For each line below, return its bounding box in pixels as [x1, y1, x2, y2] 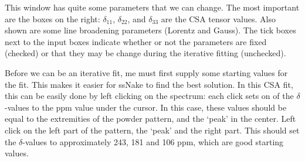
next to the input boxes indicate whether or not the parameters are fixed [5, 35, 267, 47]
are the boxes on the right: [5, 12, 100, 25]
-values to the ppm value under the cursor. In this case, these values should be [5, 101, 287, 113]
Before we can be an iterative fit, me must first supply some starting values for [5, 66, 288, 78]
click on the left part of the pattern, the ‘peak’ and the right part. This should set [5, 124, 300, 136]
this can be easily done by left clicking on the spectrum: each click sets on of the [5, 90, 294, 102]
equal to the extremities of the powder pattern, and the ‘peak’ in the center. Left [5, 112, 296, 125]
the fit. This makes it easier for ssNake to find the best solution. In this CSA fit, [5, 78, 293, 90]
